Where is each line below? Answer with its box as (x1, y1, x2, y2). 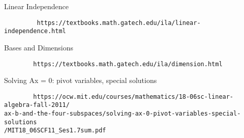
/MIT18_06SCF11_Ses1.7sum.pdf (4, 127, 106, 134)
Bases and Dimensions (4, 42, 74, 52)
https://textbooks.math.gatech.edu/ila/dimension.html (33, 60, 223, 68)
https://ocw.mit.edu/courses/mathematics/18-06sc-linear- (33, 93, 234, 100)
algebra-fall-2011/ (4, 101, 70, 109)
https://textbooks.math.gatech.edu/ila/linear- (37, 19, 201, 26)
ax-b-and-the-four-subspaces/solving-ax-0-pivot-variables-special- (4, 110, 241, 118)
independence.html (4, 27, 66, 35)
